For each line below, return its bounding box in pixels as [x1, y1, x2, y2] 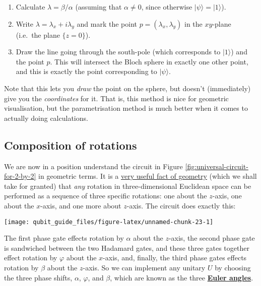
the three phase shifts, [4, 272, 73, 282]
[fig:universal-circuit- [185, 161, 248, 171]
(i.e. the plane [16, 29, 60, 40]
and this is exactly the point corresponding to [16, 66, 157, 77]
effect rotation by [4, 252, 57, 263]
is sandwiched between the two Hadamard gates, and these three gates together [4, 242, 249, 253]
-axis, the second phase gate [168, 233, 255, 243]
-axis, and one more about [40, 200, 121, 210]
